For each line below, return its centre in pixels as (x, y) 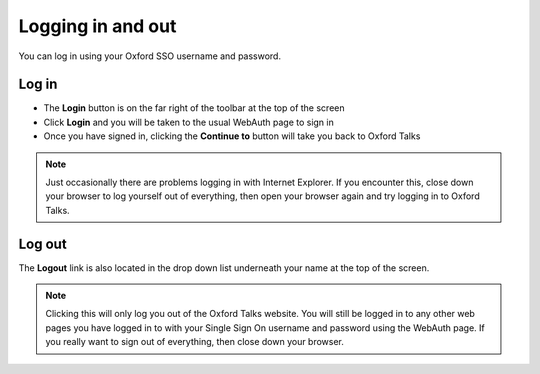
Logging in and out (97, 26)
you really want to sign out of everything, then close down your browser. (195, 342)
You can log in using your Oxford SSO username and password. (150, 56)
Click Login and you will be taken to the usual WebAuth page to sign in (188, 122)
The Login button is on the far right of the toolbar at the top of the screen (194, 108)
